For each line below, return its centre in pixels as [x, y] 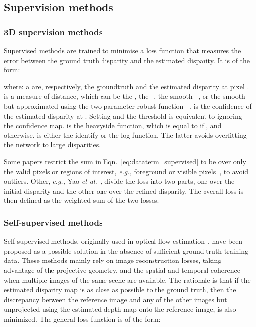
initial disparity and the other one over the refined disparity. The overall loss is [124, 190]
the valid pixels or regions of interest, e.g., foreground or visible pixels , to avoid [126, 171]
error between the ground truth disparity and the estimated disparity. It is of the [127, 60]
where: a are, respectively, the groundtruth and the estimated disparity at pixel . [127, 86]
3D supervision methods [53, 32]
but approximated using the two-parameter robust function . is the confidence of [128, 105]
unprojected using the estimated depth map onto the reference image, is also [120, 309]
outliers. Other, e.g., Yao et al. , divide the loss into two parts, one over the [119, 181]
